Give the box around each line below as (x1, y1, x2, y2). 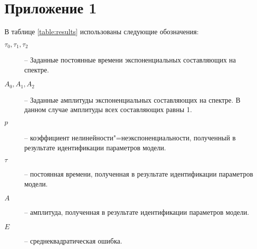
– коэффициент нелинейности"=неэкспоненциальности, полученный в (24, 132, 236, 142)
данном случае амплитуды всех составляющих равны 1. (24, 104, 192, 115)
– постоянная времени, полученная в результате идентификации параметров (24, 169, 253, 179)
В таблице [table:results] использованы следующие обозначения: (4, 26, 199, 37)
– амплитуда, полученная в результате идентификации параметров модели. (24, 207, 249, 217)
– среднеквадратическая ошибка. (24, 235, 122, 246)
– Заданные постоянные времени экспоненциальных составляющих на (24, 55, 236, 65)
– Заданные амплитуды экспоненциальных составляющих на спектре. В (24, 94, 241, 105)
